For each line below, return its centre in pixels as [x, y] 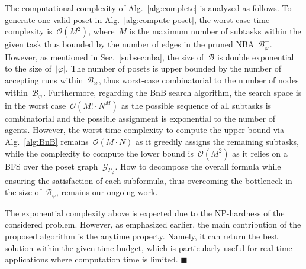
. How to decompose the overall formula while [198, 166]
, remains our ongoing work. [107, 192]
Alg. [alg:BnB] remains [47, 141]
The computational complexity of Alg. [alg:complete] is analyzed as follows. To [148, 8]
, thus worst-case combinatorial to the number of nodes [199, 80]
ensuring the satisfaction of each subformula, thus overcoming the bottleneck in [149, 180]
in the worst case [36, 105]
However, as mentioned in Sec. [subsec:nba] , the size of [104, 56]
